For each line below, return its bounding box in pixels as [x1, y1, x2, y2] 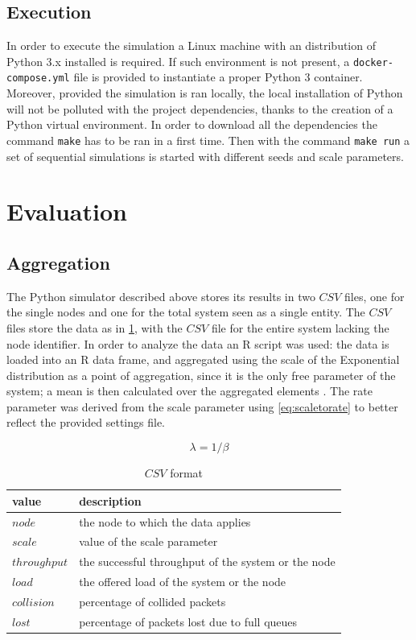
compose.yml [6, 72, 70, 85]
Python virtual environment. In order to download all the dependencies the [6, 116, 377, 133]
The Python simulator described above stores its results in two [6, 287, 315, 304]
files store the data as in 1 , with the [6, 319, 183, 336]
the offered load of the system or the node [79, 573, 286, 590]
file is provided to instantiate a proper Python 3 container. [73, 68, 363, 85]
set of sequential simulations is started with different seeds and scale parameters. [6, 147, 404, 164]
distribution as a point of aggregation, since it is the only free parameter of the [6, 366, 396, 383]
